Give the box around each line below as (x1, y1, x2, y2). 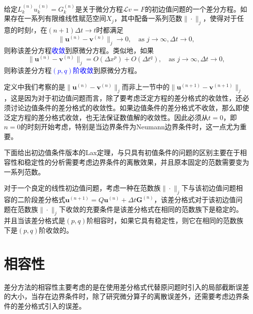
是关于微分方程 (75, 3, 123, 14)
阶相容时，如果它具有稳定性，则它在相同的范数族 (87, 215, 243, 226)
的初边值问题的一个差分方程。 (145, 3, 240, 14)
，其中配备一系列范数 (114, 13, 182, 23)
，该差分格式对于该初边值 (154, 194, 236, 204)
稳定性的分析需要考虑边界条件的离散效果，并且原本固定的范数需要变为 (24, 157, 249, 167)
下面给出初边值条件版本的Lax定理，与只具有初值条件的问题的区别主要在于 (4, 147, 240, 157)
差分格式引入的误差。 (17, 300, 86, 311)
